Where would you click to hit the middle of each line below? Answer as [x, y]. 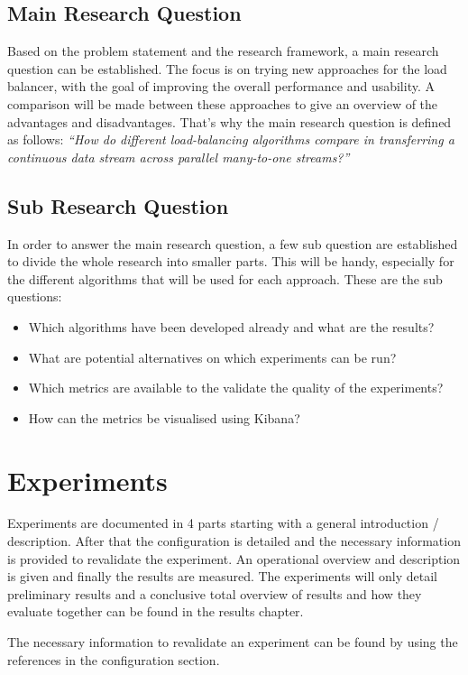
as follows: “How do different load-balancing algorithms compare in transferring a [231, 139]
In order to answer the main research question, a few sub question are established [233, 243]
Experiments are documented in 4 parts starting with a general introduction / [223, 523]
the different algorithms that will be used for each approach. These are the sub [225, 278]
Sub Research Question [118, 205]
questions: [35, 296]
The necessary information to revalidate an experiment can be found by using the [233, 642]
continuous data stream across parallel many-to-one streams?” [179, 157]
